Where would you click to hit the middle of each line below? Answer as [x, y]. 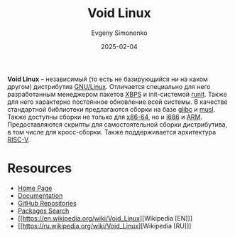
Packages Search [43, 211]
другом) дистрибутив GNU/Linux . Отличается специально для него [109, 86]
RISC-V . [19, 139]
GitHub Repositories [47, 203]
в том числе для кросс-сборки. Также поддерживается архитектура [112, 132]
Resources [40, 168]
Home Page [35, 188]
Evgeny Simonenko [119, 33]
